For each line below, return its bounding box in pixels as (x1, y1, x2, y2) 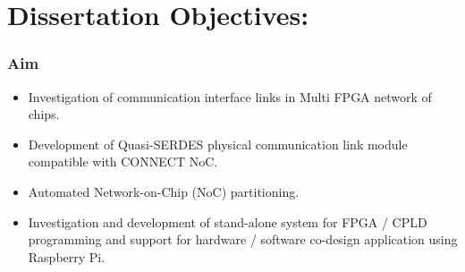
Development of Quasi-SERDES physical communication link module (28, 134, 408, 153)
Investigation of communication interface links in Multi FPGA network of (28, 87, 432, 106)
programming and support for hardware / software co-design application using (28, 230, 458, 249)
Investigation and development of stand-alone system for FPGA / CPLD (28, 212, 427, 231)
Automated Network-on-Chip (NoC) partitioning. (28, 182, 300, 200)
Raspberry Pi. (28, 247, 106, 266)
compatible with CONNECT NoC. (28, 152, 218, 171)
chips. (28, 105, 60, 123)
